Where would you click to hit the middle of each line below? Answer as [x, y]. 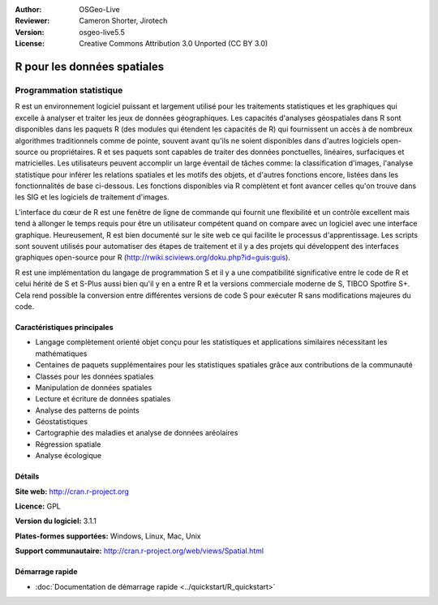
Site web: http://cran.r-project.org [72, 491]
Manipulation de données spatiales [94, 387]
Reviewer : [32, 21]
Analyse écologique [68, 456]
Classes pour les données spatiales [94, 376]
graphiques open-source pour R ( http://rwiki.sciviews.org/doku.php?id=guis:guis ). [153, 257]
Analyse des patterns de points [87, 410]
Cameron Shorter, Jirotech [123, 21]
